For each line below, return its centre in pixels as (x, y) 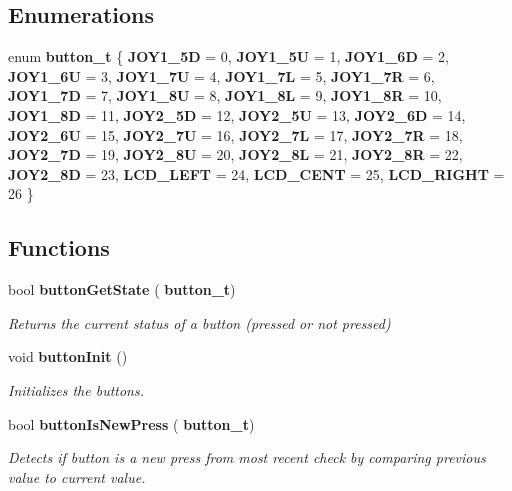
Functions (59, 247)
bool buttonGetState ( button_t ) (122, 289)
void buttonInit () (68, 356)
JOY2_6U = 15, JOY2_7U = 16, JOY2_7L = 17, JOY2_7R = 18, (235, 134)
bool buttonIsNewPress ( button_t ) (131, 423)
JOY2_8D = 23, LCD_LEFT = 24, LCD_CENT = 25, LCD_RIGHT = (256, 173)
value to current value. (77, 476)
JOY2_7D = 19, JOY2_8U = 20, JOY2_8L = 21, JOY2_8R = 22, (235, 154)
